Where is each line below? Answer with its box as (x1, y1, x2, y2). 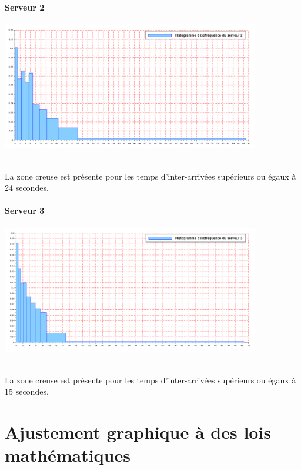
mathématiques (5, 443, 131, 467)
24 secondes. (5, 181, 49, 194)
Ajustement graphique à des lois (5, 419, 272, 443)
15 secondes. (5, 385, 49, 398)
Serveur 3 (5, 204, 45, 217)
